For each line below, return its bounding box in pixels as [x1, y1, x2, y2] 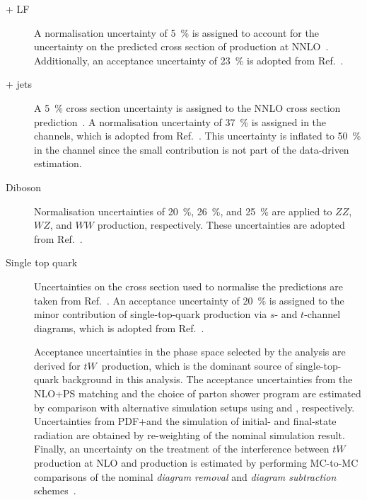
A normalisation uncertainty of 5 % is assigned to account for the [34, 25, 319, 40]
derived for [34, 358, 81, 373]
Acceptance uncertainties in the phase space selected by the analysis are [34, 344, 346, 359]
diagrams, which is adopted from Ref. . [34, 320, 204, 335]
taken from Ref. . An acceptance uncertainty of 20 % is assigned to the [34, 292, 344, 307]
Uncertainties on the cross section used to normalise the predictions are [34, 278, 344, 293]
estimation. [34, 156, 82, 171]
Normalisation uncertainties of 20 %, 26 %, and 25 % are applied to [34, 203, 332, 218]
